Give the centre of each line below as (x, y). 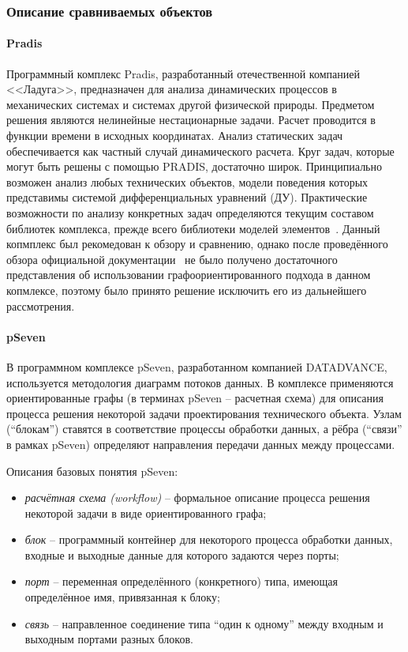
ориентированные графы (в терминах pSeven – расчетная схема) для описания (195, 398)
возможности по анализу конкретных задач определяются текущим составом (190, 212)
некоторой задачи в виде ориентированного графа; (146, 513)
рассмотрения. (41, 305)
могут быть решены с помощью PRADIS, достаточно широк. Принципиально (195, 166)
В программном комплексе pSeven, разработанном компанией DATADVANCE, (197, 366)
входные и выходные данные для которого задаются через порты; (182, 554)
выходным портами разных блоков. (109, 639)
